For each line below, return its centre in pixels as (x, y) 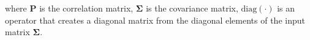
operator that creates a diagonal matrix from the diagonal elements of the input (155, 20)
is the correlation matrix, (86, 8)
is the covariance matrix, (192, 8)
